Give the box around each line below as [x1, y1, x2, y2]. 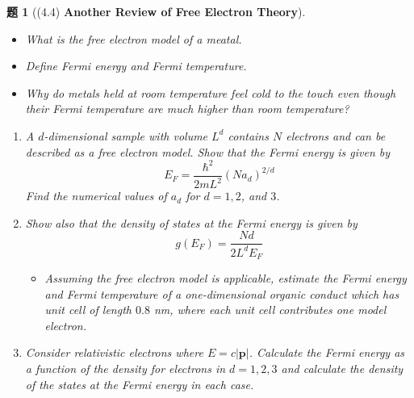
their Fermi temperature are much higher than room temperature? [25, 100, 349, 117]
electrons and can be [286, 127, 386, 144]
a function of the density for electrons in [25, 360, 226, 377]
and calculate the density [281, 360, 404, 377]
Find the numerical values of [25, 187, 167, 204]
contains [228, 127, 269, 144]
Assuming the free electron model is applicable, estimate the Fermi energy [44, 270, 407, 287]
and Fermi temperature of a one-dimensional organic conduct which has [44, 285, 399, 302]
